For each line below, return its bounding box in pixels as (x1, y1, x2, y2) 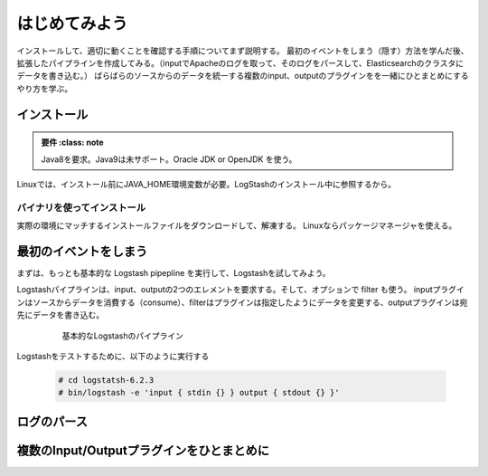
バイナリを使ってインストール (16, 201, 146, 214)
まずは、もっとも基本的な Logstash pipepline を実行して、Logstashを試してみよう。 (16, 267, 331, 278)
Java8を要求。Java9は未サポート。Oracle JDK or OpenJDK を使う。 (41, 154, 297, 165)
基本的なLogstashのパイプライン (61, 330, 184, 341)
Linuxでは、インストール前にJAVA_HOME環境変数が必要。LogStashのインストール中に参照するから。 (16, 178, 397, 189)
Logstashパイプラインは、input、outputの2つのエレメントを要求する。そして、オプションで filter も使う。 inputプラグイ (16, 284, 465, 295)
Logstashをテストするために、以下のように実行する (16, 350, 210, 361)
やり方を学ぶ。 (16, 82, 72, 94)
